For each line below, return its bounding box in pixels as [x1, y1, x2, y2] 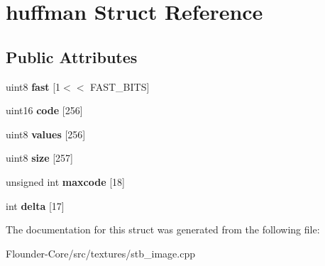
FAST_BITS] [90, 79, 150, 94]
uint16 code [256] [6, 103, 83, 118]
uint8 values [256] [6, 126, 86, 141]
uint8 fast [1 [6, 79, 61, 94]
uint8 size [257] [6, 150, 73, 165]
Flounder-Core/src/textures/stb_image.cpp [6, 245, 195, 260]
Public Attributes [6, 45, 138, 67]
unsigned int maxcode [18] [6, 174, 125, 189]
